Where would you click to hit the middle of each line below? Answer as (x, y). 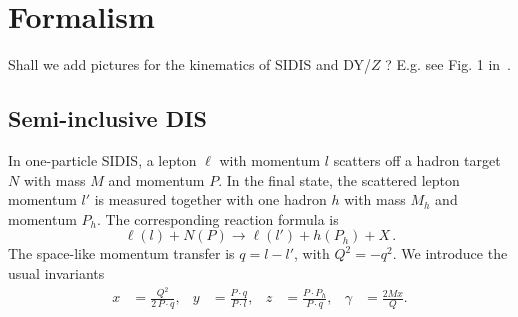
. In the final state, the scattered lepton (339, 179)
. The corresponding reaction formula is (217, 218)
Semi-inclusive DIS (107, 118)
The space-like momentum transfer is (121, 253)
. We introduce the (450, 253)
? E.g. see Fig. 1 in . (448, 64)
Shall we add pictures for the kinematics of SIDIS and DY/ (190, 64)
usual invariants (56, 272)
